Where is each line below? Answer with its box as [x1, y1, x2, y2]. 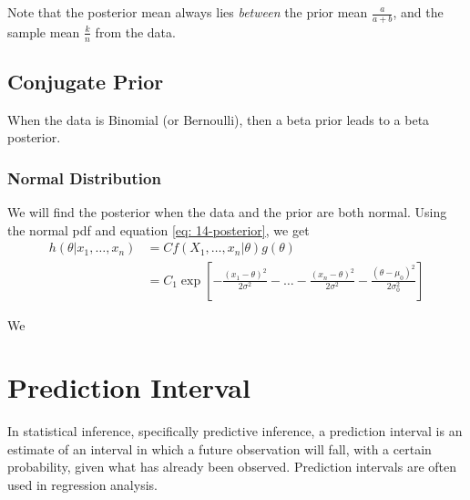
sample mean [7, 22, 80, 41]
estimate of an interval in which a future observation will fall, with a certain [7, 439, 432, 458]
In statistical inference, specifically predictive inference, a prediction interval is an [7, 422, 463, 441]
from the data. [95, 22, 176, 41]
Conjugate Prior [7, 68, 164, 96]
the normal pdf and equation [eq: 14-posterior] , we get [7, 220, 310, 239]
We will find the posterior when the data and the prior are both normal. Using [7, 203, 447, 222]
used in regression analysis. [7, 475, 158, 495]
